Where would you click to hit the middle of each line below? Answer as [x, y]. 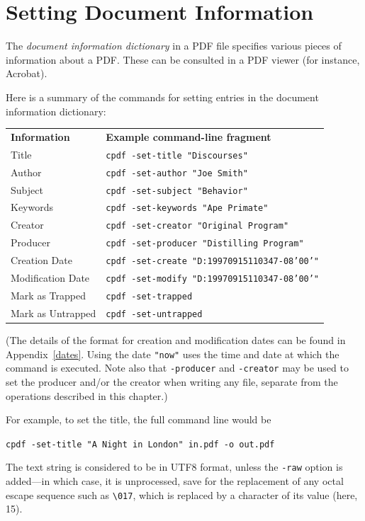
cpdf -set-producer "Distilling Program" [205, 244]
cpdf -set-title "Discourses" [177, 155]
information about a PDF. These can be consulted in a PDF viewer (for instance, [183, 59]
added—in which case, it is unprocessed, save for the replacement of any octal [175, 481]
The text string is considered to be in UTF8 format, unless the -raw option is [174, 467]
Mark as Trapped [48, 295]
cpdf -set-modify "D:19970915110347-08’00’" [213, 279]
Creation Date [41, 260]
